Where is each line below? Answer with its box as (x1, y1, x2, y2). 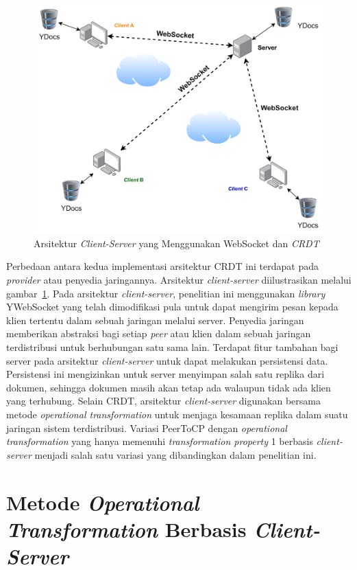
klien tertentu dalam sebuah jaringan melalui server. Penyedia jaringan (6, 312, 304, 327)
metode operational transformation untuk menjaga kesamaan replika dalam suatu (6, 407, 348, 421)
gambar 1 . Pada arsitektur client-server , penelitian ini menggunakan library (6, 286, 325, 300)
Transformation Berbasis (6, 514, 247, 543)
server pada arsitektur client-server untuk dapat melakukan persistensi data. (6, 353, 328, 367)
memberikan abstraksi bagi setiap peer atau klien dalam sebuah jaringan (6, 326, 311, 341)
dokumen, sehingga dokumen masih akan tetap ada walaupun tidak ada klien (6, 380, 331, 394)
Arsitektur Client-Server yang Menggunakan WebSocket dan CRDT (34, 236, 319, 250)
